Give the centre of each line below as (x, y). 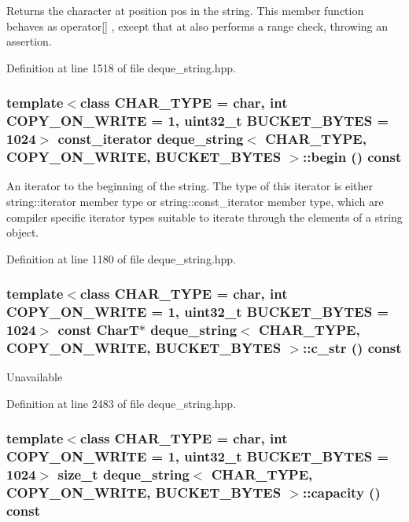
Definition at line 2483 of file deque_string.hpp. (122, 403)
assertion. (29, 41)
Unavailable (35, 377)
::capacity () (341, 493)
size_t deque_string (123, 474)
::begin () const (352, 157)
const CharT (98, 330)
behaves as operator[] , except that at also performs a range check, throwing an (197, 26)
